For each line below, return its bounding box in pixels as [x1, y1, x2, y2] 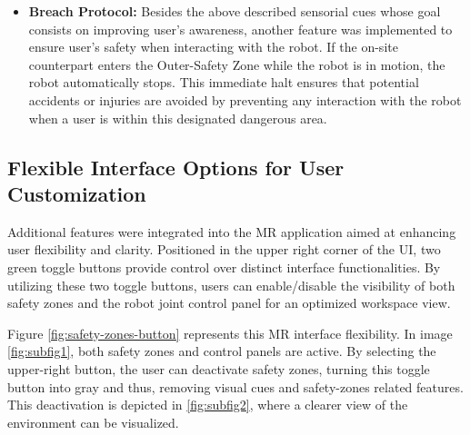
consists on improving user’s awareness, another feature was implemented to [28, 19, 453, 38]
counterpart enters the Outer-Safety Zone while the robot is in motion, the [28, 54, 445, 74]
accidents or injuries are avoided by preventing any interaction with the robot [28, 90, 462, 109]
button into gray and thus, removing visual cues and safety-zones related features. [7, 377, 464, 396]
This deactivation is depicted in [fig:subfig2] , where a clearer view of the [7, 395, 408, 414]
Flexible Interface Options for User [7, 153, 345, 181]
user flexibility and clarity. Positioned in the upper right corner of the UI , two [7, 240, 441, 259]
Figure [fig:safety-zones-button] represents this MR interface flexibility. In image [7, 323, 453, 342]
